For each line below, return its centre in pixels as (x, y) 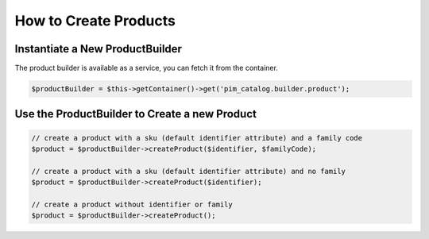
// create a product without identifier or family (132, 204)
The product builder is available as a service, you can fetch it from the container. (146, 68)
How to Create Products (95, 21)
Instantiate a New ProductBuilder (99, 49)
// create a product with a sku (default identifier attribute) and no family (188, 171)
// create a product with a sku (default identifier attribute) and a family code (197, 138)
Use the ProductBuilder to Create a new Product (136, 114)
